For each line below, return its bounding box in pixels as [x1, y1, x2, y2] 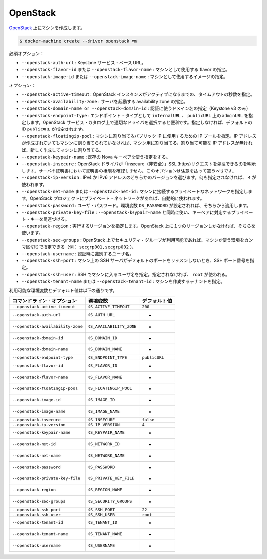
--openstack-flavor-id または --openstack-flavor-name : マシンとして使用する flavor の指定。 [21, 67, 230, 73]
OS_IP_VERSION [88, 422, 120, 427]
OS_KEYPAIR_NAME [88, 430, 125, 435]
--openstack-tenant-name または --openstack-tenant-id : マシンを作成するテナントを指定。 [21, 278, 225, 284]
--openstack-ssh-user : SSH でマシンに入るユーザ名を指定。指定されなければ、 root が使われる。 [21, 271, 230, 277]
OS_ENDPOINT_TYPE [88, 355, 127, 360]
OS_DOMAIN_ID [88, 335, 118, 341]
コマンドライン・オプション [12, 297, 77, 304]
